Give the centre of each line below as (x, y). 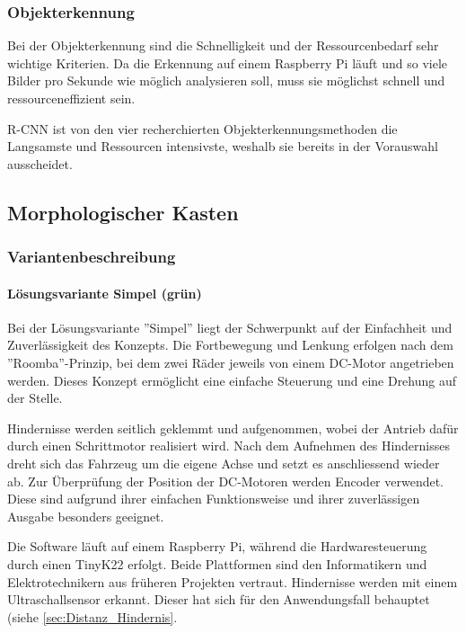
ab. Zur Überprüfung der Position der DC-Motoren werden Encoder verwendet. (226, 481)
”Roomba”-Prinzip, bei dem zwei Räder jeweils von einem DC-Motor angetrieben (231, 362)
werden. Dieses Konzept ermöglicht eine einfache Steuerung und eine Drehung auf (232, 380)
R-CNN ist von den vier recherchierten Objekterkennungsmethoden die (202, 128)
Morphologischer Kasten (123, 212)
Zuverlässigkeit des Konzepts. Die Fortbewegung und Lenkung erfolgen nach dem (230, 345)
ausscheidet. (40, 163)
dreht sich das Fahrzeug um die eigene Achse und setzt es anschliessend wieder (224, 463)
